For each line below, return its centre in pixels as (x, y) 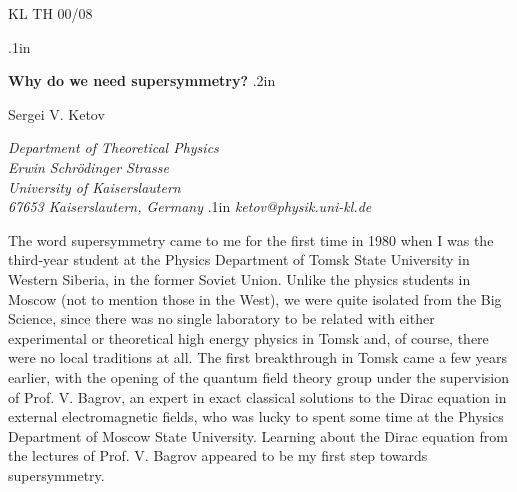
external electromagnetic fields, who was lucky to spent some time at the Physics (256, 416)
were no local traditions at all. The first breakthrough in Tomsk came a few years (258, 357)
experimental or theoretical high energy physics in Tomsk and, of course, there (248, 337)
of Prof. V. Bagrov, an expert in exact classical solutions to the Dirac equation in (257, 396)
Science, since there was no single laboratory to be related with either (221, 318)
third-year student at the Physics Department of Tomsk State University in (239, 259)
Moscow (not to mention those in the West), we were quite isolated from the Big (255, 298)
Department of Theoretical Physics (113, 147)
